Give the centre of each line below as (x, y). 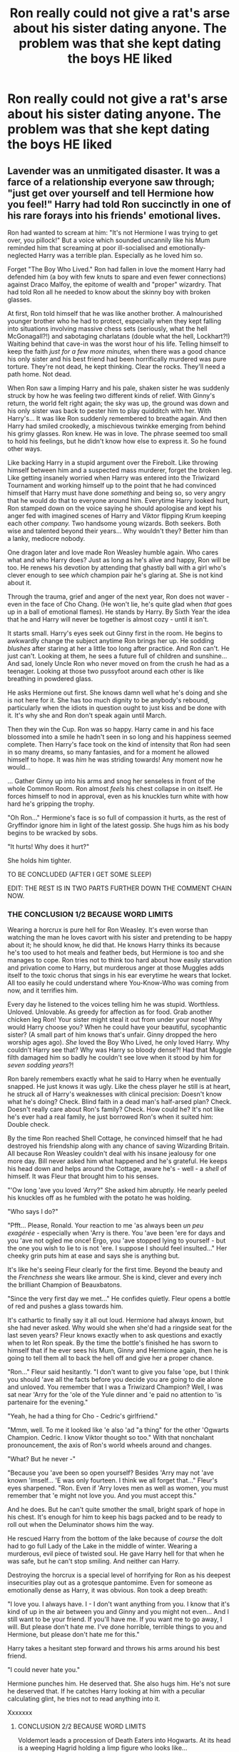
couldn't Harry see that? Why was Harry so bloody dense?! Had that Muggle (119, 1050)
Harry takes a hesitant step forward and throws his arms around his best (114, 1648)
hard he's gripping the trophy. (51, 804)
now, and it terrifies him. (43, 990)
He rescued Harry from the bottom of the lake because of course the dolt (115, 1538)
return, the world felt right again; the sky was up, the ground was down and (118, 403)
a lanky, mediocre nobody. (46, 538)
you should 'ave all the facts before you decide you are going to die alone (115, 1380)
